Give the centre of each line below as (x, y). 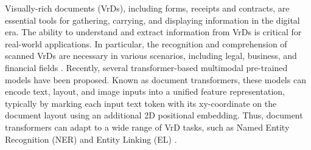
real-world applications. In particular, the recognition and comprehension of (146, 43)
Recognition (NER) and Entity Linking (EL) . (91, 139)
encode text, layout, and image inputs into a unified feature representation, (145, 91)
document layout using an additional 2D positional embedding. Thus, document (154, 115)
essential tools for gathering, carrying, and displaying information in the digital (152, 20)
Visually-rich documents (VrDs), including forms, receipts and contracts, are (147, 8)
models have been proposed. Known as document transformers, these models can (155, 79)
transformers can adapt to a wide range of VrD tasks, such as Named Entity (147, 127)
